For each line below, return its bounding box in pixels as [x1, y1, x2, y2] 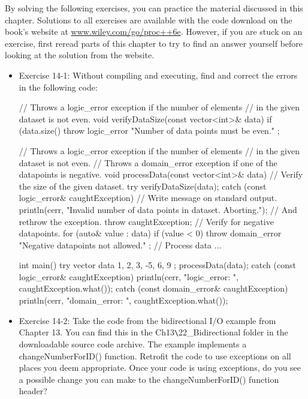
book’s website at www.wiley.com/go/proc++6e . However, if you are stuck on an [5, 25, 303, 38]
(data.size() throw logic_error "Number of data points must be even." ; [19, 124, 280, 137]
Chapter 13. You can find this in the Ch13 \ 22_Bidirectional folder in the [19, 326, 288, 338]
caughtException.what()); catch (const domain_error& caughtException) [19, 282, 288, 295]
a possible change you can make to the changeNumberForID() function [19, 373, 279, 385]
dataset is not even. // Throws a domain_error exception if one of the [19, 156, 277, 169]
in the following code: [19, 80, 98, 93]
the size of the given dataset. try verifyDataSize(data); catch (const [19, 179, 267, 192]
